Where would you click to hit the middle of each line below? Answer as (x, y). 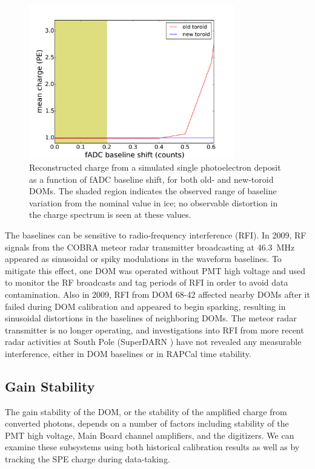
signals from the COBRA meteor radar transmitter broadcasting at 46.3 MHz (150, 247)
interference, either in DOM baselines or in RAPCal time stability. (128, 353)
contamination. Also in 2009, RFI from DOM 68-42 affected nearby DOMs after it (157, 294)
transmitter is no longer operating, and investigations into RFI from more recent (154, 330)
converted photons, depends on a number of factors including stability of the (147, 423)
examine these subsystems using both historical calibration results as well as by (152, 447)
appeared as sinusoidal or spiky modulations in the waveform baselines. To (143, 259)
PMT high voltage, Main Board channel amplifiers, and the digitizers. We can (150, 435)
